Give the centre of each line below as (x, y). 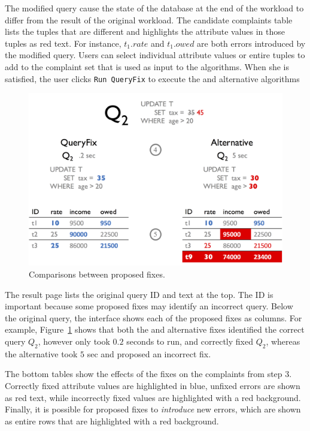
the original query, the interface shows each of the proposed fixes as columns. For (154, 317)
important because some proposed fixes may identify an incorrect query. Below (149, 306)
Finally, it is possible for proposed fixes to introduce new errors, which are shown (153, 409)
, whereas (283, 341)
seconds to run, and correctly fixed (190, 341)
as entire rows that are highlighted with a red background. (112, 421)
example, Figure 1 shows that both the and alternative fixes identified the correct (155, 329)
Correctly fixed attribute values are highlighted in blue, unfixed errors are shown (153, 385)
